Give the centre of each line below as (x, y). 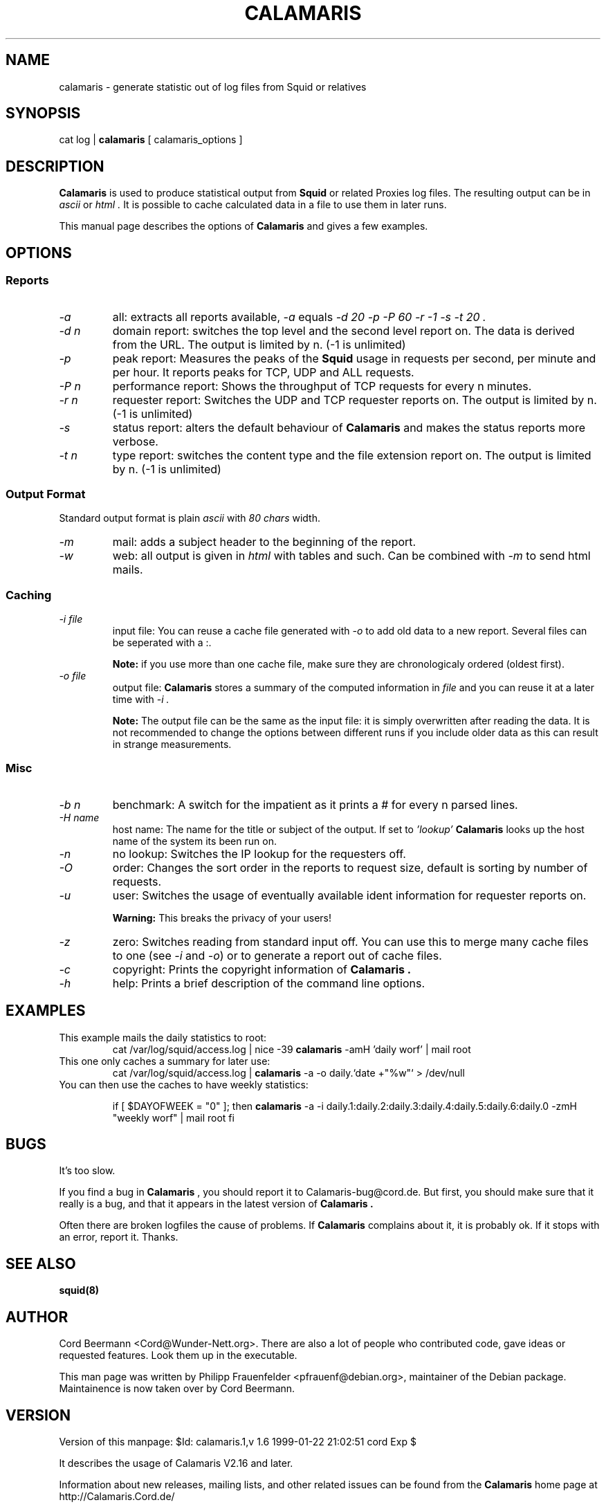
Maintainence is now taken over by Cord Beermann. (177, 1389)
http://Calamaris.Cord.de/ (117, 1496)
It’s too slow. (87, 1171)
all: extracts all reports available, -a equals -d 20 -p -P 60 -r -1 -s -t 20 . (299, 317)
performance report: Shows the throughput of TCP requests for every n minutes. (322, 386)
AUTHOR (37, 1317)
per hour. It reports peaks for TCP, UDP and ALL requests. (263, 372)
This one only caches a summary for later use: (165, 1061)
